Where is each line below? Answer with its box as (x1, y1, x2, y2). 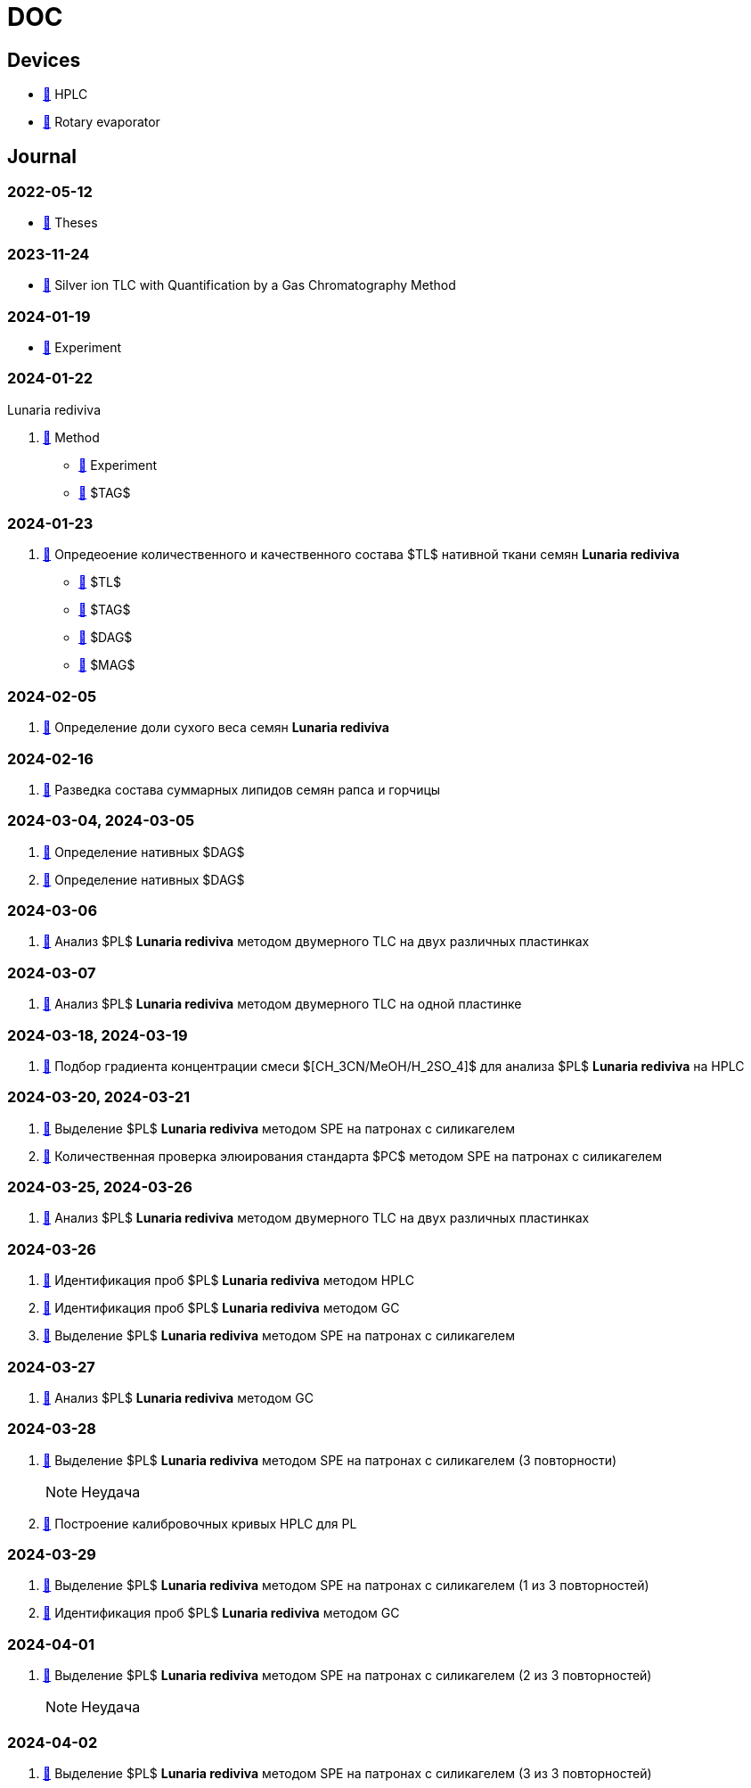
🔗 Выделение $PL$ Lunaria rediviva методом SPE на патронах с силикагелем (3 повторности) (43, 1452, 617, 1468)
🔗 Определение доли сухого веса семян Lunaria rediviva (43, 720, 389, 736)
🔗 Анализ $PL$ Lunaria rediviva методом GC (43, 1389, 314, 1405)
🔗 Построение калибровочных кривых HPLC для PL (43, 1515, 357, 1531)
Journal (7, 144, 77, 168)
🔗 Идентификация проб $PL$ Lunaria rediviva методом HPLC (43, 1273, 414, 1289)
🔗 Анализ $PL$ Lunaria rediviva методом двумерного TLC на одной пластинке (43, 996, 522, 1012)
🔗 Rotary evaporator (43, 114, 160, 130)
